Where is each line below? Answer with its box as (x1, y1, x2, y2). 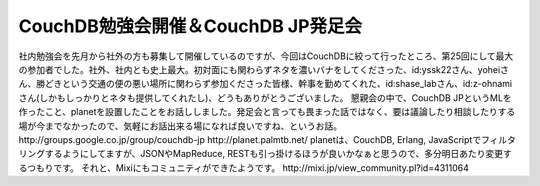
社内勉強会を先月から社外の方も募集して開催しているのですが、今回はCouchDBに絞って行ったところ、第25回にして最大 (18, 50, 514, 62)
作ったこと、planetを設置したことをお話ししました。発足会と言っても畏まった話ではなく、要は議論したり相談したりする (18, 106, 516, 118)
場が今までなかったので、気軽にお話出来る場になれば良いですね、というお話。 (18, 120, 343, 132)
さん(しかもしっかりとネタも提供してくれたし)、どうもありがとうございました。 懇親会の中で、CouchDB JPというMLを (18, 91, 512, 104)
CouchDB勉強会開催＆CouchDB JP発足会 (18, 15, 363, 37)
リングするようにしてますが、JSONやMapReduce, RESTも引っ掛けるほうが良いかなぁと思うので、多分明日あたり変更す (18, 148, 512, 160)
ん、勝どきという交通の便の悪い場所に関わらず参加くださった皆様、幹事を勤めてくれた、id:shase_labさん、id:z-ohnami (18, 78, 513, 90)
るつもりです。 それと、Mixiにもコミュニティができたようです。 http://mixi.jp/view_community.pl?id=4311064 (18, 161, 470, 174)
